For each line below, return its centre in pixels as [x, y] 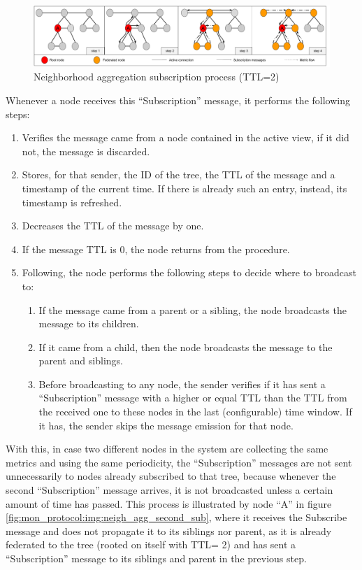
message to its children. [89, 323]
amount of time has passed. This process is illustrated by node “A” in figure [169, 503]
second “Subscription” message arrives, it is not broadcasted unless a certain [169, 490]
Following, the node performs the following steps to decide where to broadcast [189, 272]
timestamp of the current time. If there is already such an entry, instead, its [184, 188]
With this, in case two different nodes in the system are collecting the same [167, 449]
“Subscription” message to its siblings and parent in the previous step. [156, 558]
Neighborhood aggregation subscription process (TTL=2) [157, 77]
